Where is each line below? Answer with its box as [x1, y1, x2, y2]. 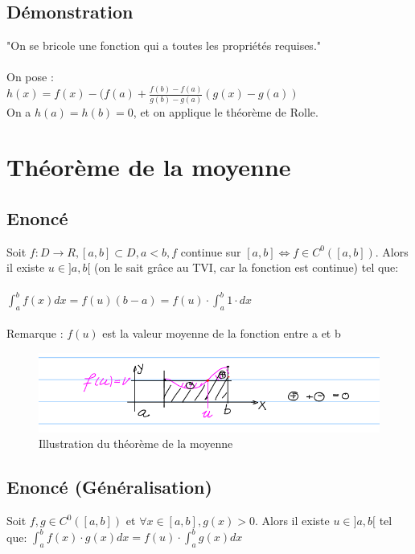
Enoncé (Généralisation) [6, 474, 212, 499]
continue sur [180, 243, 241, 260]
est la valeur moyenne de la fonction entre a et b [102, 325, 341, 342]
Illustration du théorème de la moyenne [39, 435, 233, 452]
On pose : [6, 68, 54, 85]
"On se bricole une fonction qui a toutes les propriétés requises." [6, 37, 322, 54]
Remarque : [6, 325, 64, 342]
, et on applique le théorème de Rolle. [133, 103, 318, 120]
